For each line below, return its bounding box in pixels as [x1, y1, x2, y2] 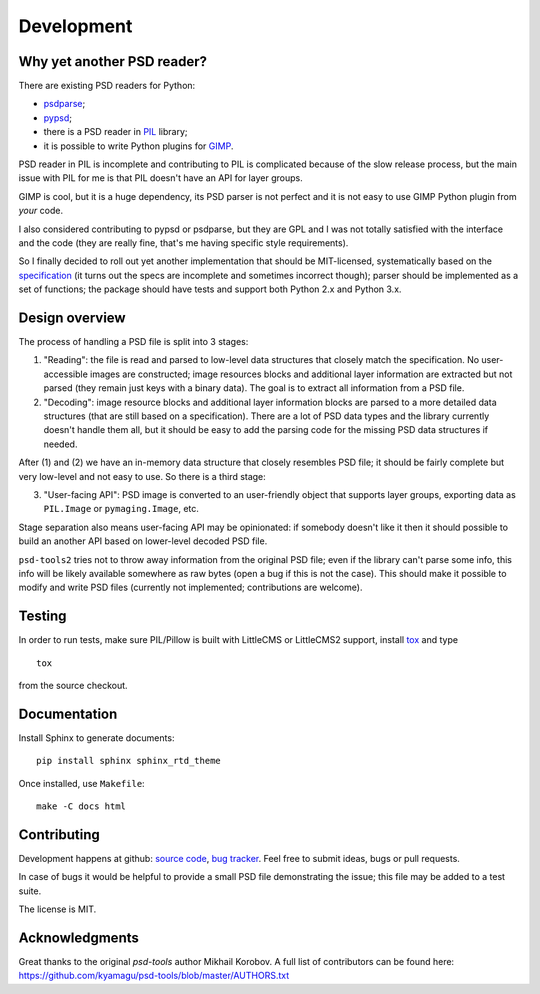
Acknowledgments [18, 929, 140, 946]
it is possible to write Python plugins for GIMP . [43, 140, 234, 152]
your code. [18, 205, 64, 217]
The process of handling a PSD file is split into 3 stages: [18, 336, 249, 348]
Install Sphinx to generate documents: [18, 731, 175, 744]
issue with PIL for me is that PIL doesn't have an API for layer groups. [18, 172, 304, 184]
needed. [43, 438, 78, 450]
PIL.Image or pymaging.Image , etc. [43, 503, 200, 515]
